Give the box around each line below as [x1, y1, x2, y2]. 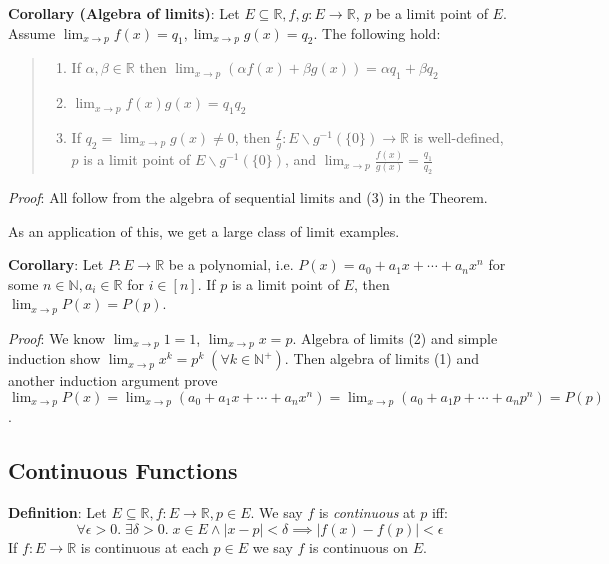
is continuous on [309, 536, 408, 557]
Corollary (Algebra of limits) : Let [8, 3, 240, 23]
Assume [8, 22, 56, 43]
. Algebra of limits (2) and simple [292, 327, 498, 348]
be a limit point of [375, 3, 488, 23]
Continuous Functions [8, 455, 238, 486]
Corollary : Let [8, 254, 104, 275]
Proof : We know [8, 327, 106, 348]
